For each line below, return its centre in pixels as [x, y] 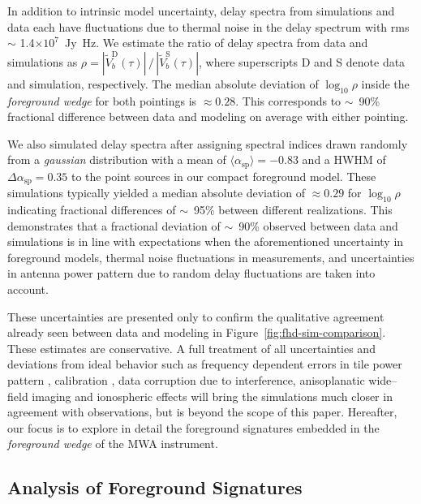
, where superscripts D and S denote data [302, 61]
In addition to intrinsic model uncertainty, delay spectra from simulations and [201, 11]
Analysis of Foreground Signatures [155, 487]
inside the [385, 83]
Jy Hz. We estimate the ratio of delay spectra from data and [216, 43]
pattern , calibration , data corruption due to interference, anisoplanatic [186, 380]
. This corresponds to [288, 100]
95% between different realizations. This [293, 210]
